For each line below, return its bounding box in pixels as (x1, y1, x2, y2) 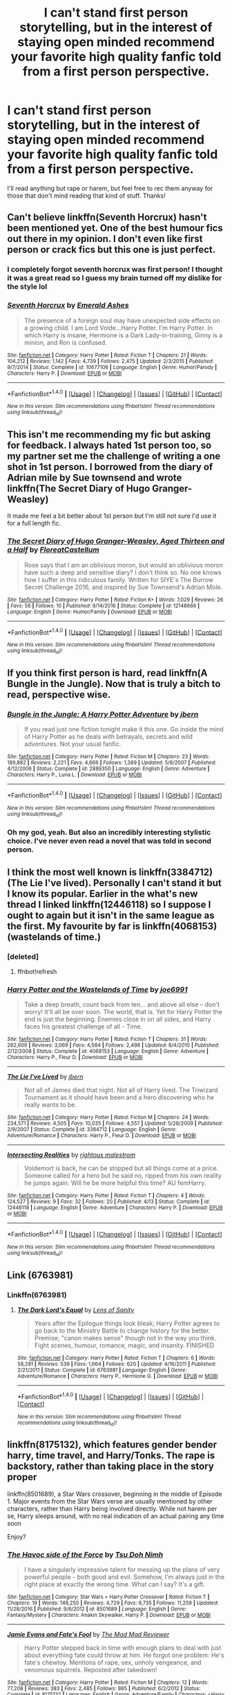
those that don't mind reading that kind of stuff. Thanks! (7, 191, 166, 200)
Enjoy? (7, 1533, 26, 1541)
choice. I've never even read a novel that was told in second (7, 836, 212, 846)
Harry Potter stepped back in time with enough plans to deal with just (23, 1643, 222, 1651)
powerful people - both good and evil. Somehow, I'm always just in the (23, 1573, 225, 1581)
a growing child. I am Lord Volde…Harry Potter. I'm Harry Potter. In (23, 324, 213, 332)
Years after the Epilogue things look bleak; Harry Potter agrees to (34, 1319, 220, 1327)
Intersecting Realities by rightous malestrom (7, 1151, 136, 1159)
